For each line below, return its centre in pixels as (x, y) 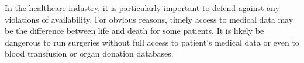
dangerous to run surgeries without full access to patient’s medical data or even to (152, 42)
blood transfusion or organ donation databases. (89, 53)
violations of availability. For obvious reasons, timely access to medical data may (149, 19)
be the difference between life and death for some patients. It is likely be (134, 31)
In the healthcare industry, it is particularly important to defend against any (142, 8)
